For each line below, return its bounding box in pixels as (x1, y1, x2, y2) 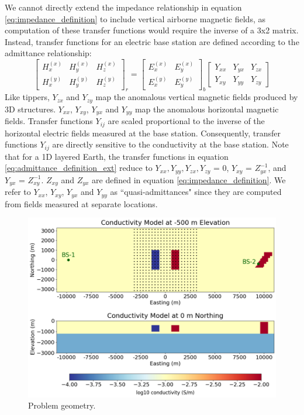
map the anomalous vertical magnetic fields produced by (95, 91, 298, 103)
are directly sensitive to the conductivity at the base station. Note (52, 138, 289, 150)
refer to (5, 186, 31, 198)
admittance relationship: (5, 47, 92, 59)
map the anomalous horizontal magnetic (134, 102, 279, 115)
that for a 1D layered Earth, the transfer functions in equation (5, 150, 229, 162)
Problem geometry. (28, 399, 96, 411)
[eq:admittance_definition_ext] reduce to (5, 162, 153, 174)
